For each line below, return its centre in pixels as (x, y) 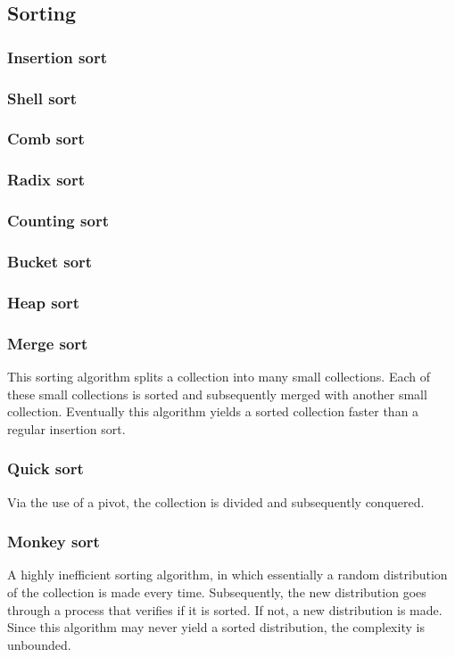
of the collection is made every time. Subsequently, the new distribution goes (217, 591)
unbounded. (39, 644)
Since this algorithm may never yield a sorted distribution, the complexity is (216, 627)
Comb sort (46, 139)
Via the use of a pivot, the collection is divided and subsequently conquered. (216, 501)
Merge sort (48, 343)
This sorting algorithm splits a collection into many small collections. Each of (219, 376)
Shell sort (42, 98)
